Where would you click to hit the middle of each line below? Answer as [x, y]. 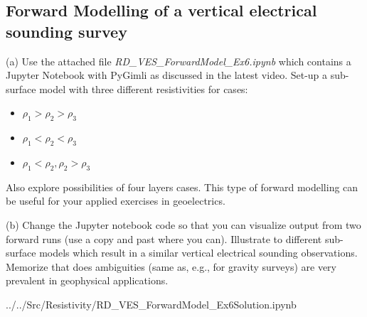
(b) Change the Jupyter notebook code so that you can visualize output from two [183, 224]
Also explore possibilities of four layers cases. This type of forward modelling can [182, 187]
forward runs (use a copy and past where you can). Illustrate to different [164, 238]
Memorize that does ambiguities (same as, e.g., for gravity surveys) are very [171, 266]
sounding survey [67, 31]
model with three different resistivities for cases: [144, 88]
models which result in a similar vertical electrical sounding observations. [198, 253]
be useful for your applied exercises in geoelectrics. [116, 201]
